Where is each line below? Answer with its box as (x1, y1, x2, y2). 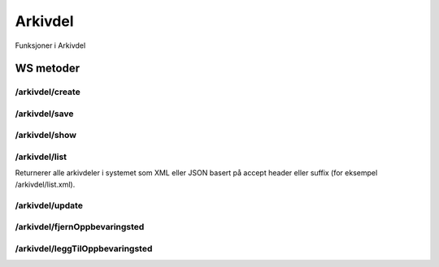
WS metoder (15, 62, 80, 75)
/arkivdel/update (15, 200, 83, 211)
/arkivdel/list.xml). (15, 179, 76, 189)
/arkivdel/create (15, 86, 80, 97)
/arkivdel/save (15, 108, 74, 119)
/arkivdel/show (15, 130, 77, 141)
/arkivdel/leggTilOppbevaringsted (15, 243, 153, 254)
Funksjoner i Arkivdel (15, 41, 86, 50)
